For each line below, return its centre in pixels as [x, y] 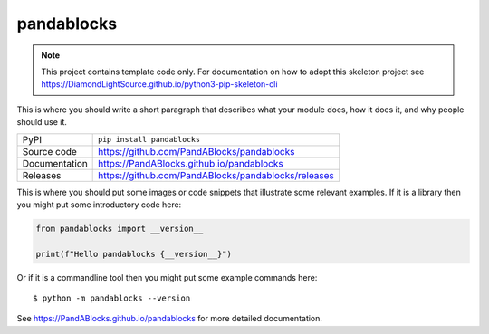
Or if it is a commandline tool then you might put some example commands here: [167, 277]
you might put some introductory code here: [99, 205]
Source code [49, 151]
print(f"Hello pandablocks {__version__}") [134, 254]
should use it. [42, 122]
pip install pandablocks [149, 139]
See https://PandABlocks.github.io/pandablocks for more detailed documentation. [170, 319]
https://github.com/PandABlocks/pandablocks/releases [216, 175]
